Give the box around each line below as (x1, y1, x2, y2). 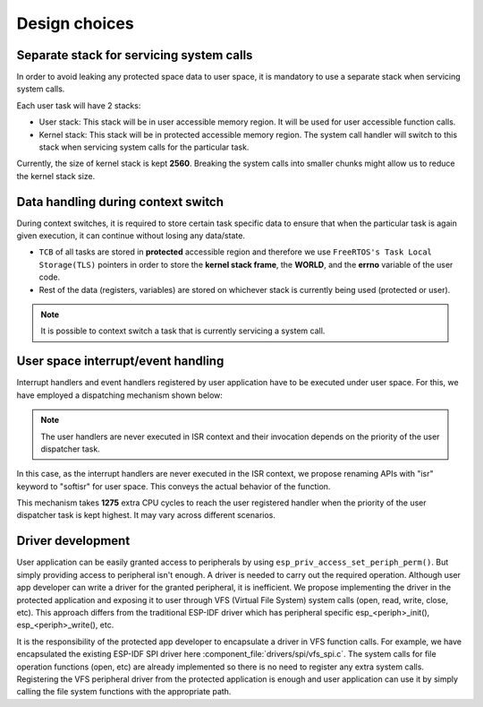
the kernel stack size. (16, 170, 96, 181)
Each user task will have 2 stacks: (16, 99, 141, 111)
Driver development (16, 533, 131, 548)
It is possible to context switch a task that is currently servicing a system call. (40, 325, 326, 336)
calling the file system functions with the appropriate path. (16, 686, 232, 697)
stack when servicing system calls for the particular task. (38, 142, 250, 152)
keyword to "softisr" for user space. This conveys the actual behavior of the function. (16, 480, 331, 492)
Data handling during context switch (16, 194, 224, 210)
